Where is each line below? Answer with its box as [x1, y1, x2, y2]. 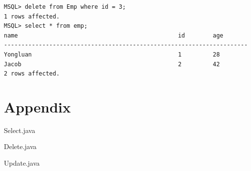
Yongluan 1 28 [4, 51, 220, 58]
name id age [4, 32, 224, 39]
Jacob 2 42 [4, 60, 220, 68]
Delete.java [4, 141, 37, 152]
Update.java [4, 158, 40, 168]
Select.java [4, 125, 36, 135]
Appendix [4, 96, 71, 116]
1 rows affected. [4, 13, 60, 20]
